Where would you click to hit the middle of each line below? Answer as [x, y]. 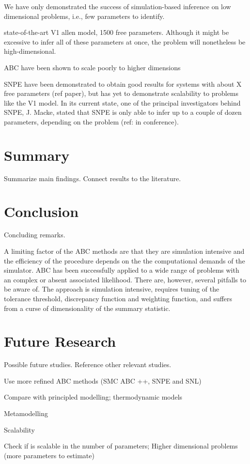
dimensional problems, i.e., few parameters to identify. [84, 16]
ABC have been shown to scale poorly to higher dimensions [92, 67]
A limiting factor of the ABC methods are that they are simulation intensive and [124, 251]
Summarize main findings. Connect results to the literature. [93, 178]
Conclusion [41, 211]
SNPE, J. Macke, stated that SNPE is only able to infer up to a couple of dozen [123, 112]
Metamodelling [26, 413]
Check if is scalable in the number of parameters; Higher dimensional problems [121, 446]
